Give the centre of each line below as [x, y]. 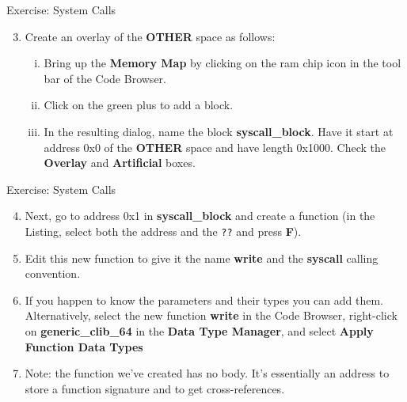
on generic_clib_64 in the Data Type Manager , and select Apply [199, 330]
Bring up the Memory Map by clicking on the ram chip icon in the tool [223, 63]
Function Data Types [84, 346]
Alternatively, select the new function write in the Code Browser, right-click [211, 315]
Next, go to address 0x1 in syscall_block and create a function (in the [200, 216]
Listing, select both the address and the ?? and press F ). [163, 231]
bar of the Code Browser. [105, 78]
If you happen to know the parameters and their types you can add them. [204, 300]
